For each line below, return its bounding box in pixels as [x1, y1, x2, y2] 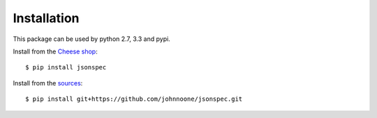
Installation [13, 10, 80, 26]
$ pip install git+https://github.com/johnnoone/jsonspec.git [25, 95, 243, 103]
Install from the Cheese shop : [13, 47, 98, 56]
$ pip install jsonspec [25, 63, 107, 71]
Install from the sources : [13, 78, 83, 87]
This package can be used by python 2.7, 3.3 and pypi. [13, 35, 170, 43]
